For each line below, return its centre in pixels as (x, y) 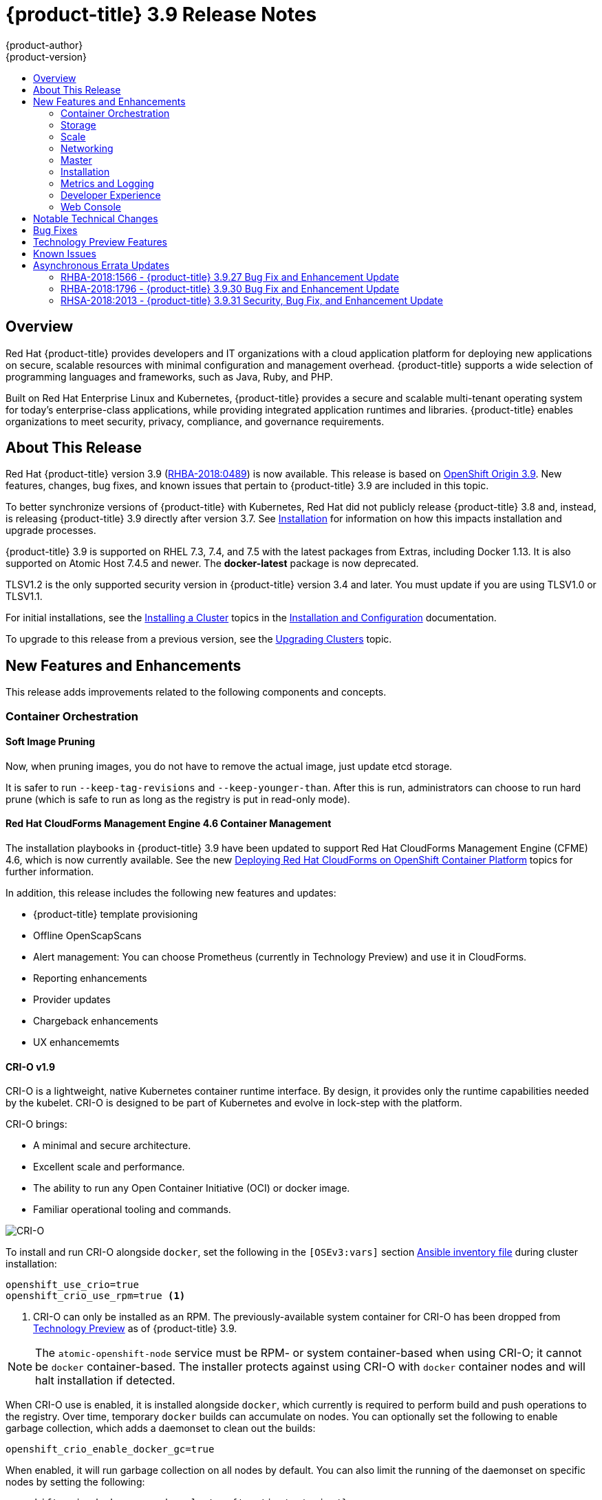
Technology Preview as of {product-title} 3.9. (135, 1329)
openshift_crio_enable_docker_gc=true (110, 1449)
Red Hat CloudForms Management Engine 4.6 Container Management (169, 824)
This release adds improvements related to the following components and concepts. (196, 692)
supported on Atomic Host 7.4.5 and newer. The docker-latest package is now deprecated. (212, 564)
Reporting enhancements (90, 978)
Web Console (91, 206)
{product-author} (44, 45)
